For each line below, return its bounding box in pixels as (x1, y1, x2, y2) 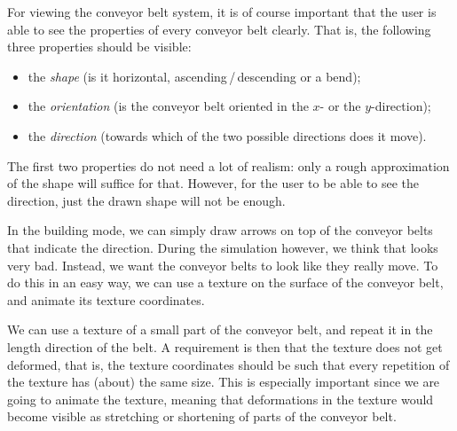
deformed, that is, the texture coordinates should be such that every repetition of (7, 355, 450, 373)
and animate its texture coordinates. (7, 290, 205, 309)
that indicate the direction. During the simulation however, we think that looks (7, 238, 438, 256)
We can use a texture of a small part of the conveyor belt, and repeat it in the (7, 320, 433, 339)
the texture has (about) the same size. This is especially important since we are (7, 372, 440, 391)
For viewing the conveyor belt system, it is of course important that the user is (7, 3, 437, 20)
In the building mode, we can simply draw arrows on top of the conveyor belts (7, 221, 433, 239)
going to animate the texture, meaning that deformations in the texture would (7, 389, 434, 408)
